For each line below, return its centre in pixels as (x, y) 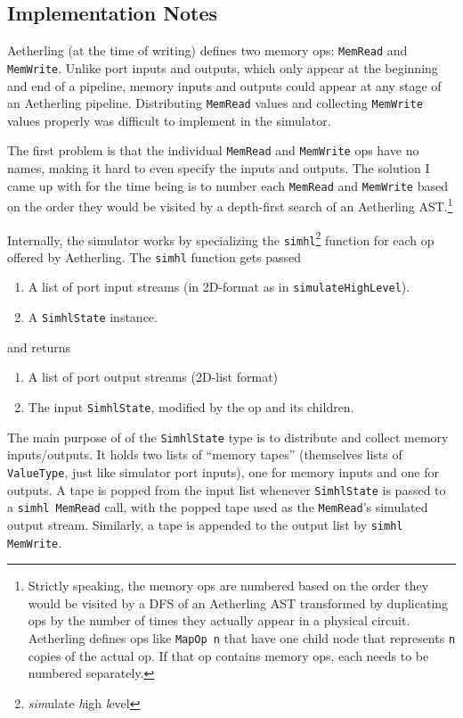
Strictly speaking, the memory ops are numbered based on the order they (228, 586)
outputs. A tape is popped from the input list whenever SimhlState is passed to (227, 489)
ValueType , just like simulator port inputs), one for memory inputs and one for (223, 471)
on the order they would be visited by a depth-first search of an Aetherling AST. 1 (230, 205)
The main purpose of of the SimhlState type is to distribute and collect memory (228, 437)
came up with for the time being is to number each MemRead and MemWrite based (227, 185)
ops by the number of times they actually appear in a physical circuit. (219, 620)
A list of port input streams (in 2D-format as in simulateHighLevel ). (219, 287)
